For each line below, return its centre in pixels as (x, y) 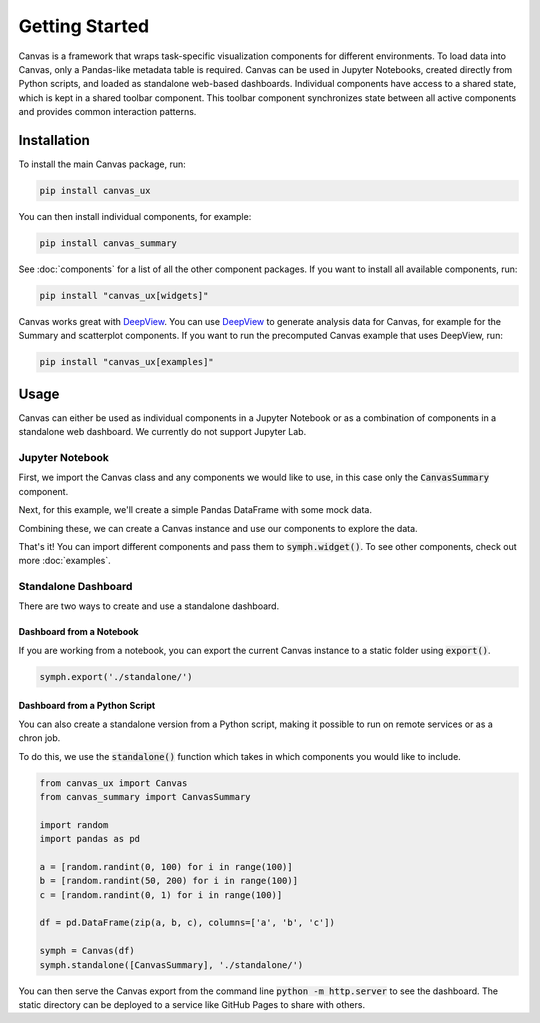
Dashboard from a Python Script (87, 706)
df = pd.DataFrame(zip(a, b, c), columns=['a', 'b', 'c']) (187, 923)
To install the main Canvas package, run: (102, 164)
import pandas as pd (89, 839)
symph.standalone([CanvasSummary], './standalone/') (171, 964)
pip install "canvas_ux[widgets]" (124, 295)
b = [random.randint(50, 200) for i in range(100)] (169, 881)
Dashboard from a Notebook (78, 632)
